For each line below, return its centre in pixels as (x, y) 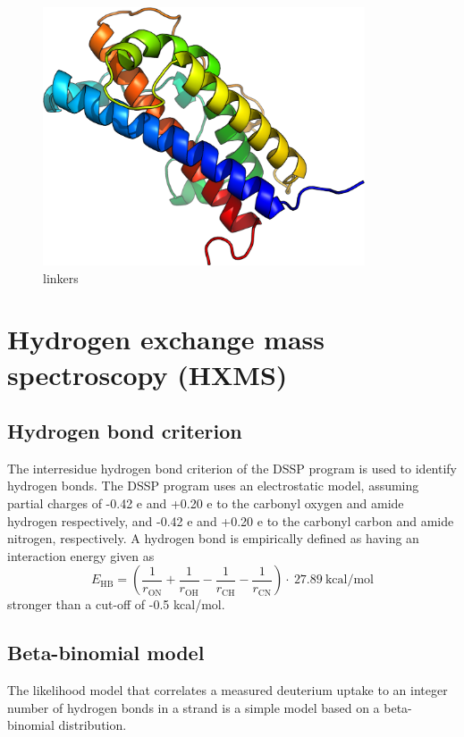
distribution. (93, 725)
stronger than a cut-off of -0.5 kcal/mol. (116, 604)
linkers (61, 277)
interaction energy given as (81, 555)
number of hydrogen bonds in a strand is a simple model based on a (194, 707)
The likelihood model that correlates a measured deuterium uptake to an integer (228, 690)
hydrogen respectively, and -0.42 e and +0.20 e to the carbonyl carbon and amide (231, 520)
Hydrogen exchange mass (166, 339)
